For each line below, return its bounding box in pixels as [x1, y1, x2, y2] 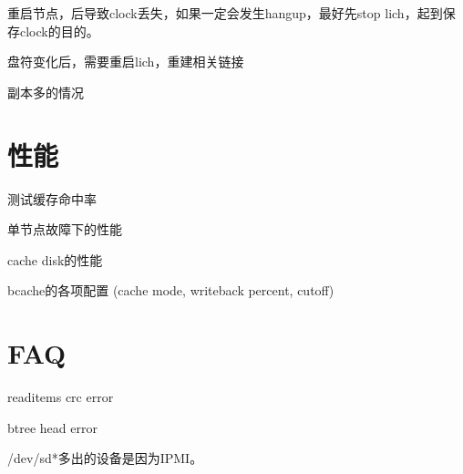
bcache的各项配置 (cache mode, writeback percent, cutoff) [7, 281, 334, 300]
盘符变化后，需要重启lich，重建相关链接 [7, 52, 244, 71]
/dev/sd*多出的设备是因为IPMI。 [7, 448, 203, 468]
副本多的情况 [7, 82, 84, 101]
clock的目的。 [19, 21, 99, 40]
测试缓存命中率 [7, 189, 97, 208]
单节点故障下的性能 [7, 220, 122, 239]
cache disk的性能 [7, 250, 103, 269]
